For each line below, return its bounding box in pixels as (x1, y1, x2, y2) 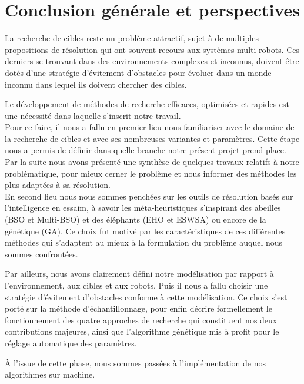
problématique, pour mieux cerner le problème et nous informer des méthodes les (5, 167, 297, 179)
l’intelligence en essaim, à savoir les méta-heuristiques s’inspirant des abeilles (5, 201, 281, 214)
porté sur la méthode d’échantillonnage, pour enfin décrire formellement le (5, 302, 272, 315)
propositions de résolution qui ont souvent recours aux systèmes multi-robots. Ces (5, 43, 300, 55)
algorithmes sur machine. (5, 368, 95, 380)
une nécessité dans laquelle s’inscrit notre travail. (5, 109, 181, 121)
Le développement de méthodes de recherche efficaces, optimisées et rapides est (5, 98, 290, 110)
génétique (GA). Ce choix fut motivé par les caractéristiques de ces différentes (5, 224, 286, 237)
